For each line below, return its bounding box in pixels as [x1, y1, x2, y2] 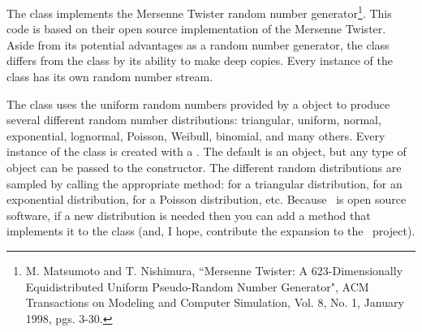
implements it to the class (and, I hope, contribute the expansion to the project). [6, 222, 416, 239]
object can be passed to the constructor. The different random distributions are [6, 159, 402, 175]
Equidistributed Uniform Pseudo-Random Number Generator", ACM [25, 278, 369, 295]
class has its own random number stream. [6, 68, 213, 85]
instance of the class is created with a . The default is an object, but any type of [6, 143, 407, 160]
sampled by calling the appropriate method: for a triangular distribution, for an [6, 175, 403, 192]
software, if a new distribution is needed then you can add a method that [6, 206, 371, 223]
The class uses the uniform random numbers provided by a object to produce [6, 95, 390, 112]
